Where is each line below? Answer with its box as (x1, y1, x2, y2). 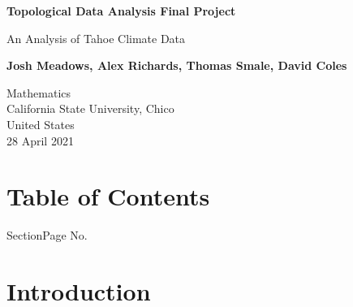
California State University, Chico (6, 100, 174, 117)
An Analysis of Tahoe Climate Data (6, 29, 186, 46)
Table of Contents (6, 179, 210, 213)
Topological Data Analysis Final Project (6, 2, 236, 19)
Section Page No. (6, 227, 88, 244)
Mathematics (6, 84, 71, 101)
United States (6, 115, 75, 132)
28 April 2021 (6, 132, 74, 149)
